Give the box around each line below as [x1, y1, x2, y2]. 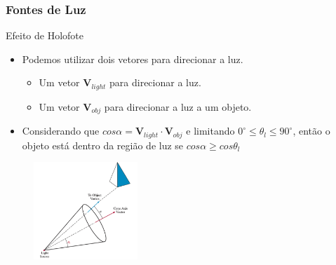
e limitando [186, 123, 235, 138]
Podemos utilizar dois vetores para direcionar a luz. [22, 51, 243, 66]
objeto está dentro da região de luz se [22, 137, 184, 152]
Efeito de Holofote [6, 28, 84, 43]
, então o [293, 123, 330, 138]
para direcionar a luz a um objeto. [104, 99, 252, 114]
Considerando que [22, 123, 100, 138]
